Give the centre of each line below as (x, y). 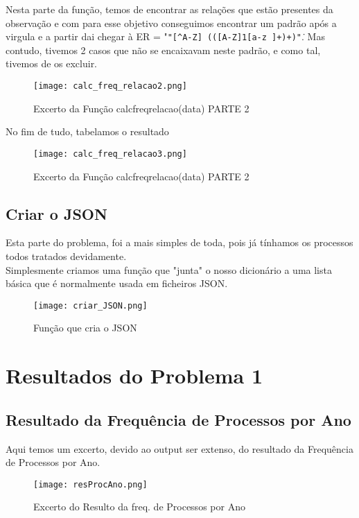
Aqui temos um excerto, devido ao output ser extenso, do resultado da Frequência (179, 448)
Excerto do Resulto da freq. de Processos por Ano (139, 507)
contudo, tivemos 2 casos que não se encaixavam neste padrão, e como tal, (163, 50)
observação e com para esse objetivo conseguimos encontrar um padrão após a (171, 23)
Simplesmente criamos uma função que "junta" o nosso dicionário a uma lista (169, 269)
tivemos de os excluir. (52, 63)
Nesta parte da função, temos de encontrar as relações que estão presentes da (169, 9)
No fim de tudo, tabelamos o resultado (87, 131)
